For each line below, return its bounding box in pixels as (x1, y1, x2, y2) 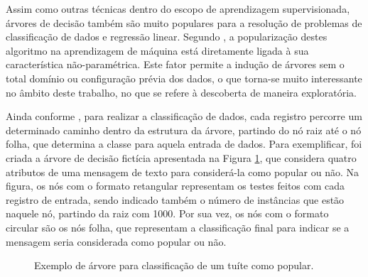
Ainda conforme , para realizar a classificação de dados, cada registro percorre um (6, 109, 362, 124)
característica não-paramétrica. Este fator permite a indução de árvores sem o (6, 57, 345, 72)
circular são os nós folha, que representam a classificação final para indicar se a (6, 219, 350, 234)
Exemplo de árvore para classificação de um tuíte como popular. (34, 258, 314, 273)
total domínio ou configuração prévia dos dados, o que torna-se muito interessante (6, 70, 362, 85)
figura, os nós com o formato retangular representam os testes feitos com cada (6, 178, 345, 193)
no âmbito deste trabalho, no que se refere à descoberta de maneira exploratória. (6, 85, 357, 99)
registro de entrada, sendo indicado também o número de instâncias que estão (6, 192, 345, 207)
